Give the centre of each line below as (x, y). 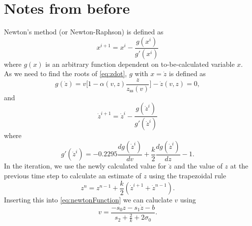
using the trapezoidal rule (188, 175)
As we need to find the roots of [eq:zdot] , (66, 73)
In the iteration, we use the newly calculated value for (85, 166)
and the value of (198, 166)
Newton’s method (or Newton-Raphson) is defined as (84, 32)
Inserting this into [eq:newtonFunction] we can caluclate (88, 199)
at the (239, 166)
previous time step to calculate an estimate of (73, 175)
